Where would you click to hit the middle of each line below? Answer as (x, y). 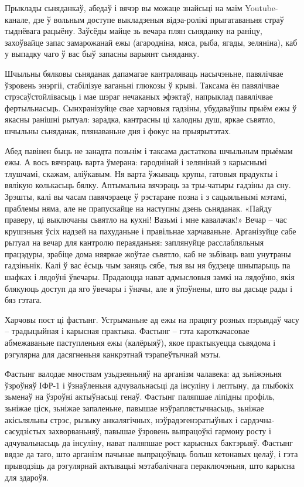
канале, (18, 19)
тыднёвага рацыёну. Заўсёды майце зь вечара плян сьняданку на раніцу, (134, 31)
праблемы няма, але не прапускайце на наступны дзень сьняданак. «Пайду (139, 208)
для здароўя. (27, 477)
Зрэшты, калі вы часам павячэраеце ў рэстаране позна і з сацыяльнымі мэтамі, (146, 196)
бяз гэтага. (23, 300)
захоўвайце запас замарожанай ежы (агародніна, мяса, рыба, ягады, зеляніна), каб (151, 42)
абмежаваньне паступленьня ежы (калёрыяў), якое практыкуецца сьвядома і (140, 343)
